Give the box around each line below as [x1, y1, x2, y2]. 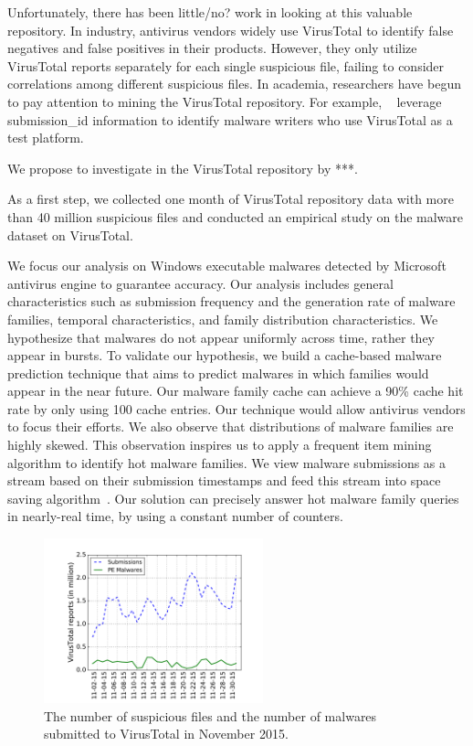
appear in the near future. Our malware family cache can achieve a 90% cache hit [7, 381, 464, 400]
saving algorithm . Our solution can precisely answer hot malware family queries [7, 488, 459, 507]
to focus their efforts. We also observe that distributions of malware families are [7, 417, 454, 436]
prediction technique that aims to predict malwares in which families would [7, 363, 429, 382]
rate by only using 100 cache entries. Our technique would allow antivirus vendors [7, 399, 466, 418]
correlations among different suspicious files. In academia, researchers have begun [7, 74, 461, 93]
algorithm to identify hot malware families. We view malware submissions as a [7, 453, 447, 472]
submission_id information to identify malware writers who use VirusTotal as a [7, 110, 453, 129]
